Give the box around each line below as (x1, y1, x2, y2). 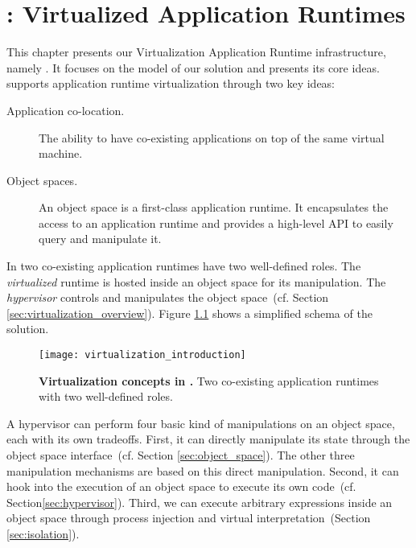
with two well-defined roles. (39, 388, 173, 405)
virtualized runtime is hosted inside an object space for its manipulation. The (6, 273, 386, 290)
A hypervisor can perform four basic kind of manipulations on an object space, (6, 414, 395, 431)
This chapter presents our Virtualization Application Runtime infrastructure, (6, 43, 386, 60)
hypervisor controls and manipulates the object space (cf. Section (6, 289, 329, 306)
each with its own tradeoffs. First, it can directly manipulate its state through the (6, 431, 410, 447)
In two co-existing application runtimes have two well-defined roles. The (6, 258, 361, 274)
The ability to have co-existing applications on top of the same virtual (39, 129, 385, 146)
